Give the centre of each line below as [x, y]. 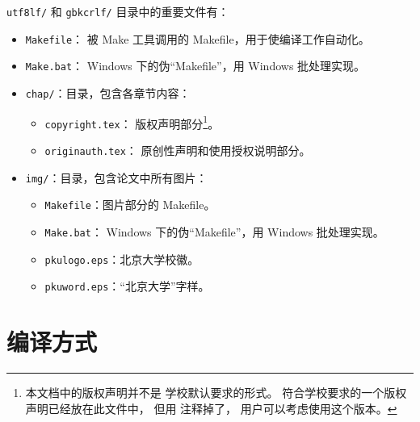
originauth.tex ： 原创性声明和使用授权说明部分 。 [178, 150]
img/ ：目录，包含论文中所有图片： [116, 177]
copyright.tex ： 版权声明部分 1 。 [132, 122]
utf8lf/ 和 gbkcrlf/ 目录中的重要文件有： [118, 11]
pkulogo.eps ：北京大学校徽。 [122, 259]
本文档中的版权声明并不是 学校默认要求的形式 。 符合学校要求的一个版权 [216, 392]
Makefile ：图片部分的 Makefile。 [130, 205]
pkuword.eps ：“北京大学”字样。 [127, 286]
